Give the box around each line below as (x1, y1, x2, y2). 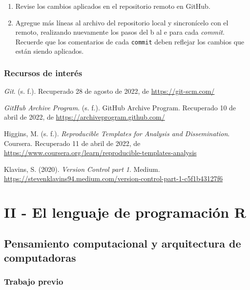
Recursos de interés (4, 66, 83, 79)
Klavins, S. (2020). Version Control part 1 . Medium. (4, 164, 160, 174)
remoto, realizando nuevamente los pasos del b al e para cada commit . (15, 27, 225, 37)
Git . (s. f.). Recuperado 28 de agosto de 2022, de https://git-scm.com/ (4, 86, 215, 96)
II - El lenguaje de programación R (4, 202, 246, 222)
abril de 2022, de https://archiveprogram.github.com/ (4, 112, 165, 122)
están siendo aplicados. (15, 46, 84, 56)
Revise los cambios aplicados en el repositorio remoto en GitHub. (15, 1, 210, 11)
